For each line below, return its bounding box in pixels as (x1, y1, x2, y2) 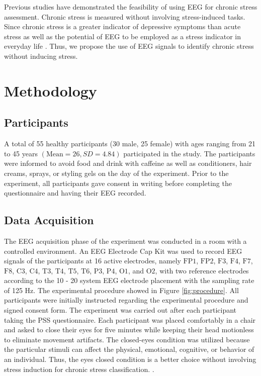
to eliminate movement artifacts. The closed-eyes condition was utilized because (4, 334, 250, 344)
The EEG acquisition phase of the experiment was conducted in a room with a (4, 235, 247, 246)
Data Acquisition (4, 212, 94, 228)
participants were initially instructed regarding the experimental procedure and (4, 295, 248, 305)
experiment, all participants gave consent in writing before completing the (4, 177, 232, 188)
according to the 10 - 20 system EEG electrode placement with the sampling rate (4, 275, 254, 286)
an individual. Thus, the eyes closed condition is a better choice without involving (4, 354, 256, 364)
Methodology (4, 80, 97, 101)
